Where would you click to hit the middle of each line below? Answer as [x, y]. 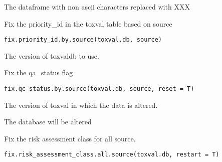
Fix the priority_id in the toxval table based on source [88, 23]
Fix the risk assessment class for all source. [70, 138]
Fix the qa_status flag [39, 72]
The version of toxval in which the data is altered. [81, 105]
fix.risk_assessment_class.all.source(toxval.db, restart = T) [112, 155]
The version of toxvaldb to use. [52, 55]
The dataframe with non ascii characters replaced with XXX [97, 7]
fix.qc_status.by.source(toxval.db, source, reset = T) [99, 89]
